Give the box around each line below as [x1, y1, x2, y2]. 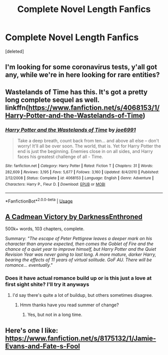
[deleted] [5, 48, 24, 54]
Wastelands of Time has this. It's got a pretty [5, 88, 148, 96]
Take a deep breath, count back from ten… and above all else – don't [17, 138, 159, 144]
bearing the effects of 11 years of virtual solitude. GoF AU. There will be [5, 257, 152, 263]
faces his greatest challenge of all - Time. [17, 154, 103, 160]
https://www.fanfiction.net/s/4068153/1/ [28, 103, 160, 112]
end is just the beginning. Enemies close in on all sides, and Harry [17, 148, 153, 154]
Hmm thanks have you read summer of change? [19, 302, 119, 308]
